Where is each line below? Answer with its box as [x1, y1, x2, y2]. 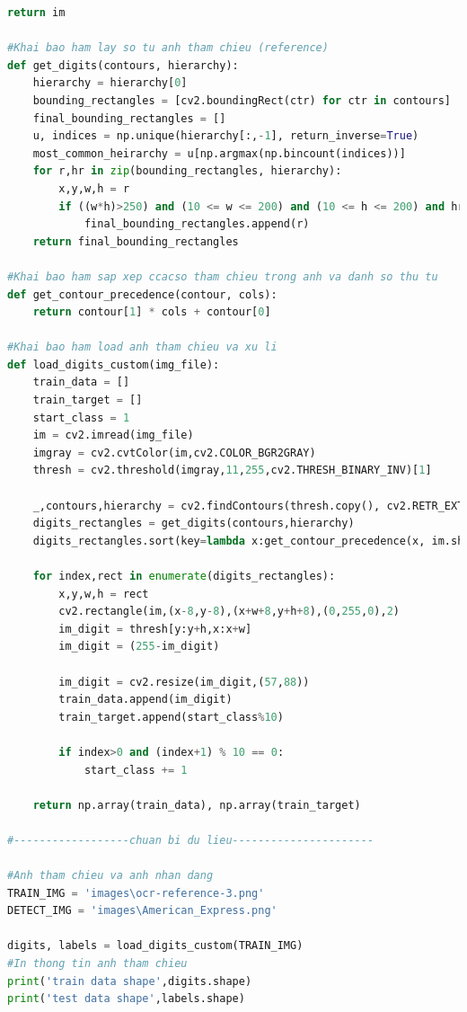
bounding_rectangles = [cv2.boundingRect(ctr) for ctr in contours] [32, 93, 451, 107]
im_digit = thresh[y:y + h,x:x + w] [58, 622, 252, 635]
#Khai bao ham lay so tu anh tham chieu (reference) [7, 41, 329, 55]
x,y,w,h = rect [58, 587, 149, 600]
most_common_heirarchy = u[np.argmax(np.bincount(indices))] [32, 146, 406, 160]
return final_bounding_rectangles [32, 235, 239, 248]
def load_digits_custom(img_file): [7, 358, 220, 371]
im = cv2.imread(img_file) [32, 429, 194, 442]
